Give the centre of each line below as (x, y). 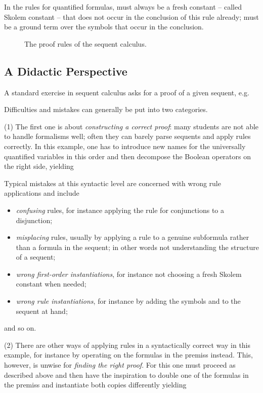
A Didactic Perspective (66, 71)
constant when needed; (51, 284)
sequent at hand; (42, 311)
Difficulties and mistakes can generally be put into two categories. (106, 109)
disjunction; (34, 220)
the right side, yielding (39, 166)
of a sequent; (36, 257)
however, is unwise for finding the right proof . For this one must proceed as (120, 365)
